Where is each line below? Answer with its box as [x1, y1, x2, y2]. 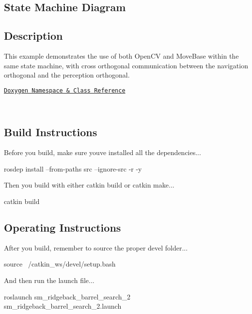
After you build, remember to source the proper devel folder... [4, 242, 188, 252]
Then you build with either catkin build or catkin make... [4, 180, 174, 190]
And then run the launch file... [4, 275, 94, 285]
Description [4, 28, 63, 43]
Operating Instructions [4, 220, 121, 235]
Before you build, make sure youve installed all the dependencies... [4, 147, 201, 157]
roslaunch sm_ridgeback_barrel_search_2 [4, 291, 130, 301]
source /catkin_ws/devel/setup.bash [4, 259, 116, 269]
